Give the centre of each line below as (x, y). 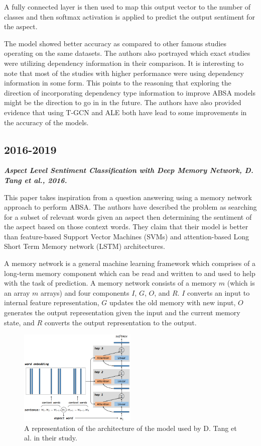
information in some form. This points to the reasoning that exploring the (118, 83)
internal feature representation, (52, 302)
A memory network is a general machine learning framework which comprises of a (130, 263)
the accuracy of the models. (46, 122)
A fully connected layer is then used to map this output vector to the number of (127, 7)
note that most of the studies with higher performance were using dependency (124, 73)
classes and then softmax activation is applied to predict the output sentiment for (129, 16)
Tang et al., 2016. (36, 180)
